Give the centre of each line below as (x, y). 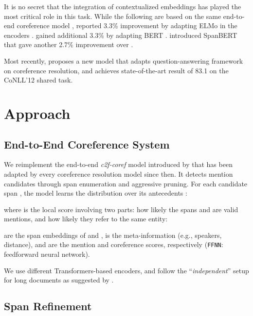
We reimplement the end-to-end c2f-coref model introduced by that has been (118, 164)
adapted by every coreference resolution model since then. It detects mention (118, 174)
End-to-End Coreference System (87, 144)
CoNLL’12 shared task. (38, 80)
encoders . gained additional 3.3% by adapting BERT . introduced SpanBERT (121, 35)
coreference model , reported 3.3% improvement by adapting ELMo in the (127, 25)
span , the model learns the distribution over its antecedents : (96, 193)
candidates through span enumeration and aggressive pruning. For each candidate (126, 183)
